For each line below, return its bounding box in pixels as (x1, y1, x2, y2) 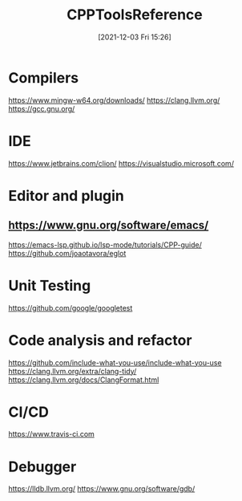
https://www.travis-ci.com (8, 430, 95, 439)
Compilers (8, 68, 79, 87)
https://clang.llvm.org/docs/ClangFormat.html (8, 375, 159, 385)
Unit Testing (8, 276, 91, 295)
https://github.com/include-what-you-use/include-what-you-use (8, 357, 222, 367)
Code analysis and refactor (8, 331, 192, 349)
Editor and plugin (8, 186, 124, 205)
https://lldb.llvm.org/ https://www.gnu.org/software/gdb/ (8, 484, 196, 494)
